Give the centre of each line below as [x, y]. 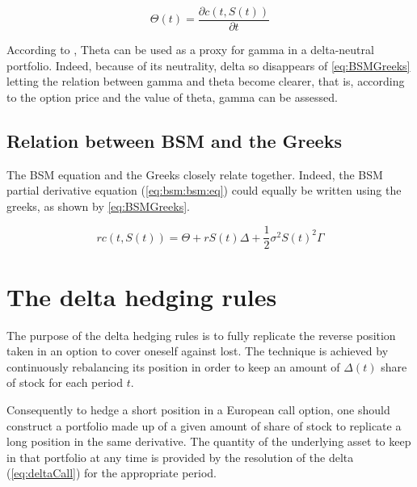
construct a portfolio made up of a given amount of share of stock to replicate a [204, 425]
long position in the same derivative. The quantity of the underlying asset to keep [209, 441]
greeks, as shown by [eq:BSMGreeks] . [99, 206]
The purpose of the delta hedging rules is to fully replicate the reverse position [201, 335]
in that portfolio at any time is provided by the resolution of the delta [180, 457]
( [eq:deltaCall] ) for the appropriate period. [112, 473]
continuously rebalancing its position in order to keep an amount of [173, 366]
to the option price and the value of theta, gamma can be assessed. [172, 97]
